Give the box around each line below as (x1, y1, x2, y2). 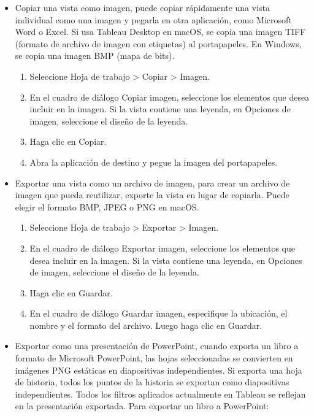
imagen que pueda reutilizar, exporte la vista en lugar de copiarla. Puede (15, 188, 289, 201)
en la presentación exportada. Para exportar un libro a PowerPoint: (15, 399, 269, 412)
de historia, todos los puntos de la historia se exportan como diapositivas (15, 376, 289, 388)
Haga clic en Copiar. (29, 135, 107, 148)
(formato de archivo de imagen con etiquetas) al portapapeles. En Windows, (15, 37, 302, 50)
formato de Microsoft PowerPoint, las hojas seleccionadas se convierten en (15, 352, 293, 364)
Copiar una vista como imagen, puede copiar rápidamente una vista (15, 1, 270, 13)
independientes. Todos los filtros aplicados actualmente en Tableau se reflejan (15, 387, 306, 400)
